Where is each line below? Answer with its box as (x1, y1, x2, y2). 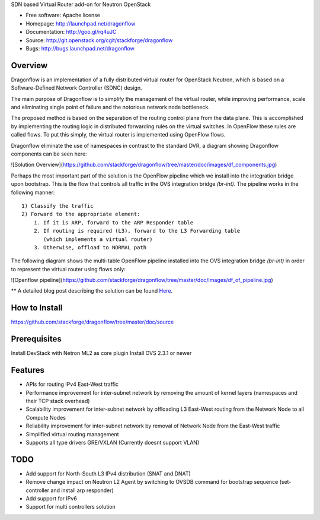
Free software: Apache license (25, 12, 101, 19)
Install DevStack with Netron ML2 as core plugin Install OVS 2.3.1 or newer (11, 350, 192, 357)
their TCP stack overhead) (25, 397, 90, 404)
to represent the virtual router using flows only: (11, 265, 126, 272)
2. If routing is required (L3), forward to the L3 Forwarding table (33, 227, 241, 234)
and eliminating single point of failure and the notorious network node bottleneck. (11, 104, 210, 111)
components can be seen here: (11, 150, 87, 157)
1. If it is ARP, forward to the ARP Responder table (33, 219, 194, 226)
